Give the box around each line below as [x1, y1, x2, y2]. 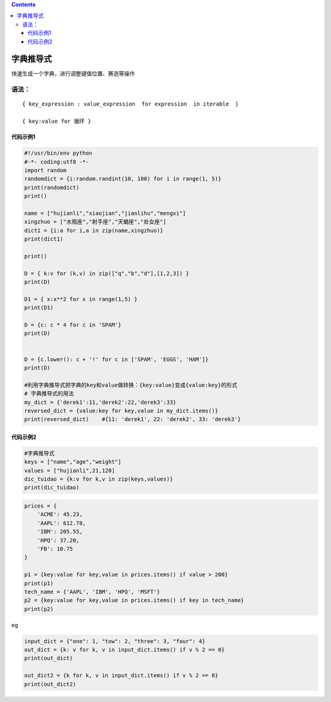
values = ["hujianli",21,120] [24, 467, 115, 474]
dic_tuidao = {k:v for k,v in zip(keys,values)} [24, 476, 173, 483]
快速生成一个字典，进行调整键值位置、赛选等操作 [11, 70, 135, 77]
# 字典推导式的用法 [24, 390, 74, 397]
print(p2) [24, 605, 54, 612]
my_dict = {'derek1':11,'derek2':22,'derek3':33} [24, 399, 177, 406]
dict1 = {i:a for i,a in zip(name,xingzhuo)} [24, 227, 164, 234]
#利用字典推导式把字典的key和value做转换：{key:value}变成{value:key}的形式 [24, 381, 237, 388]
